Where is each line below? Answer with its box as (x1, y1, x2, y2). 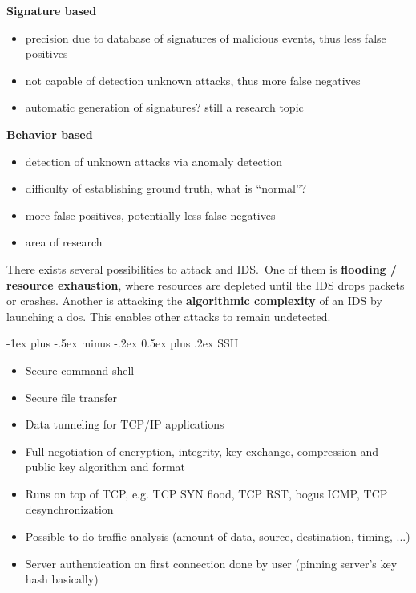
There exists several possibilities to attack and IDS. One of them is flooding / (6, 260, 398, 277)
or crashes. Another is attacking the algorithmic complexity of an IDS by (6, 292, 382, 309)
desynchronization (25, 501, 114, 518)
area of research (25, 234, 103, 250)
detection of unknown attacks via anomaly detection (25, 152, 282, 169)
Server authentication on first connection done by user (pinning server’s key (25, 554, 398, 571)
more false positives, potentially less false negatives (25, 206, 276, 223)
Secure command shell (25, 361, 135, 378)
